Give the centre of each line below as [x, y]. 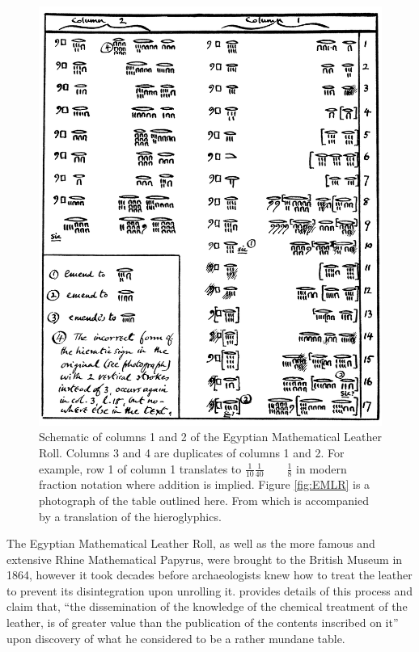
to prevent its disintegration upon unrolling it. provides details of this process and [210, 590]
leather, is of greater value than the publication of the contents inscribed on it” [203, 623]
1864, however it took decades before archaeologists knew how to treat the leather [209, 575]
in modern [322, 468]
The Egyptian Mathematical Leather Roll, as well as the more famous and [191, 543]
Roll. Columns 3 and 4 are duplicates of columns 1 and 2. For [192, 452]
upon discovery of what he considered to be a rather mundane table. [176, 638]
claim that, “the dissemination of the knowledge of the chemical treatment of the [207, 606]
